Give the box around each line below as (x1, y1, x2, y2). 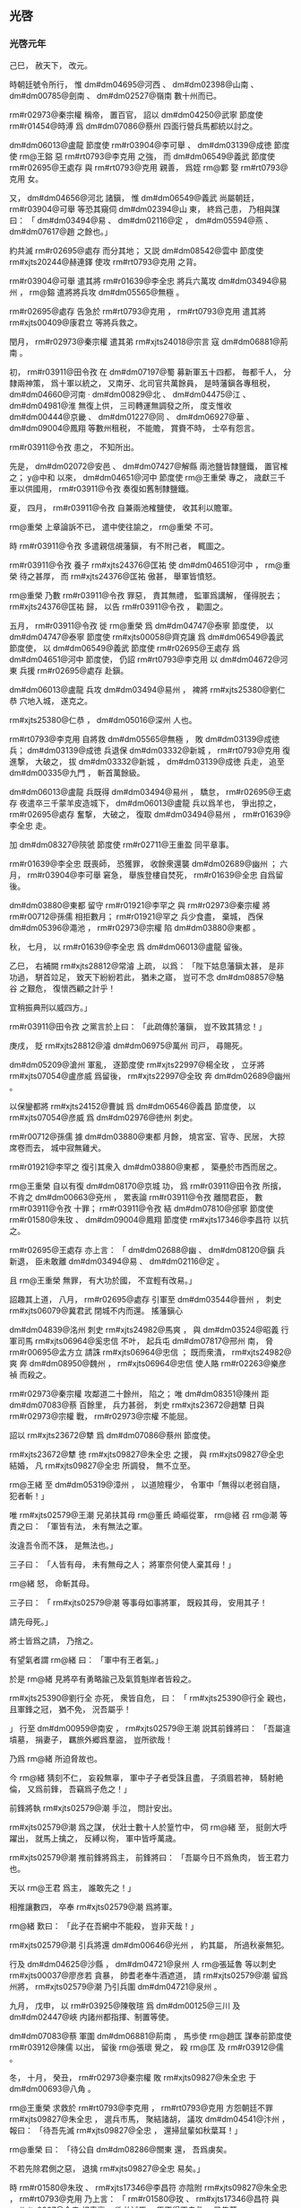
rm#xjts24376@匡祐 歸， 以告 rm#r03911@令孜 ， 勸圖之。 (9, 601, 228, 612)
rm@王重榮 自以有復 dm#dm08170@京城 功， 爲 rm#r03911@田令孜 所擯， (9, 1180, 287, 1191)
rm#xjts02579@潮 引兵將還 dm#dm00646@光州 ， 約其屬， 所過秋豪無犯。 (9, 1939, 289, 1950)
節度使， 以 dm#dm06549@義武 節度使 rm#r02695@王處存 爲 (9, 642, 240, 653)
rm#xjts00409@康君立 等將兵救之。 (9, 317, 143, 328)
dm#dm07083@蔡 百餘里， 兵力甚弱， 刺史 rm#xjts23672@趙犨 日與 (9, 1400, 265, 1410)
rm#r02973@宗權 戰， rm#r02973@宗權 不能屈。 (9, 1410, 193, 1421)
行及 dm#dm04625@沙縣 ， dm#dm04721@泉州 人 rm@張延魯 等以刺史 (9, 1958, 277, 1969)
